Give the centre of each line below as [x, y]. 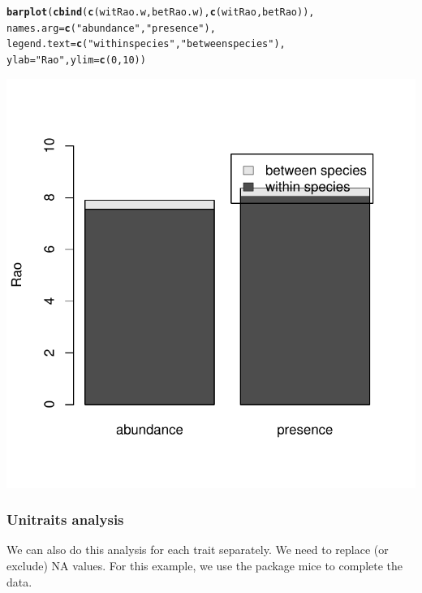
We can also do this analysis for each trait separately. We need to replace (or [198, 550]
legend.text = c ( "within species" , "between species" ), [146, 44]
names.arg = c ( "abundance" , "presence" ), [111, 28]
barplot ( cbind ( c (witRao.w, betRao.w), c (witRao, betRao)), [161, 12]
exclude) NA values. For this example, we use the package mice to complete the [205, 566]
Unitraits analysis [65, 519]
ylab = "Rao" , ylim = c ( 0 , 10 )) [76, 60]
